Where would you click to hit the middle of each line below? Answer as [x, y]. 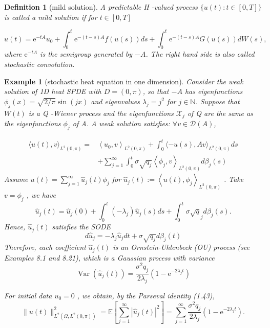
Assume [16, 179]
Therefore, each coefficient [45, 247]
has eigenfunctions [214, 91]
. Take [234, 179]
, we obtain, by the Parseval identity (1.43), [146, 295]
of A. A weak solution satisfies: [121, 123]
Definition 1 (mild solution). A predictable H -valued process [101, 7]
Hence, [15, 227]
